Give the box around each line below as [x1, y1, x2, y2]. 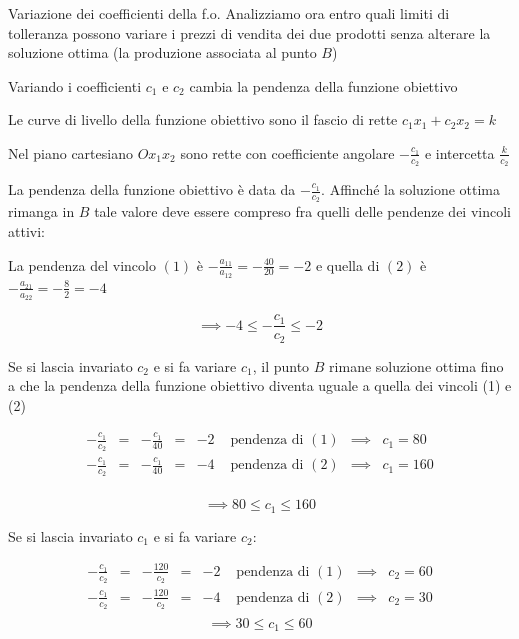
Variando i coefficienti [8, 75, 142, 96]
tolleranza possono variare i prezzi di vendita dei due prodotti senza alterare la [8, 22, 491, 43]
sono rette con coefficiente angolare [180, 142, 395, 163]
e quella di [315, 254, 380, 275]
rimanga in [8, 201, 75, 222]
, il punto [252, 355, 310, 376]
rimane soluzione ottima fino [329, 355, 504, 376]
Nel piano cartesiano [8, 142, 133, 163]
